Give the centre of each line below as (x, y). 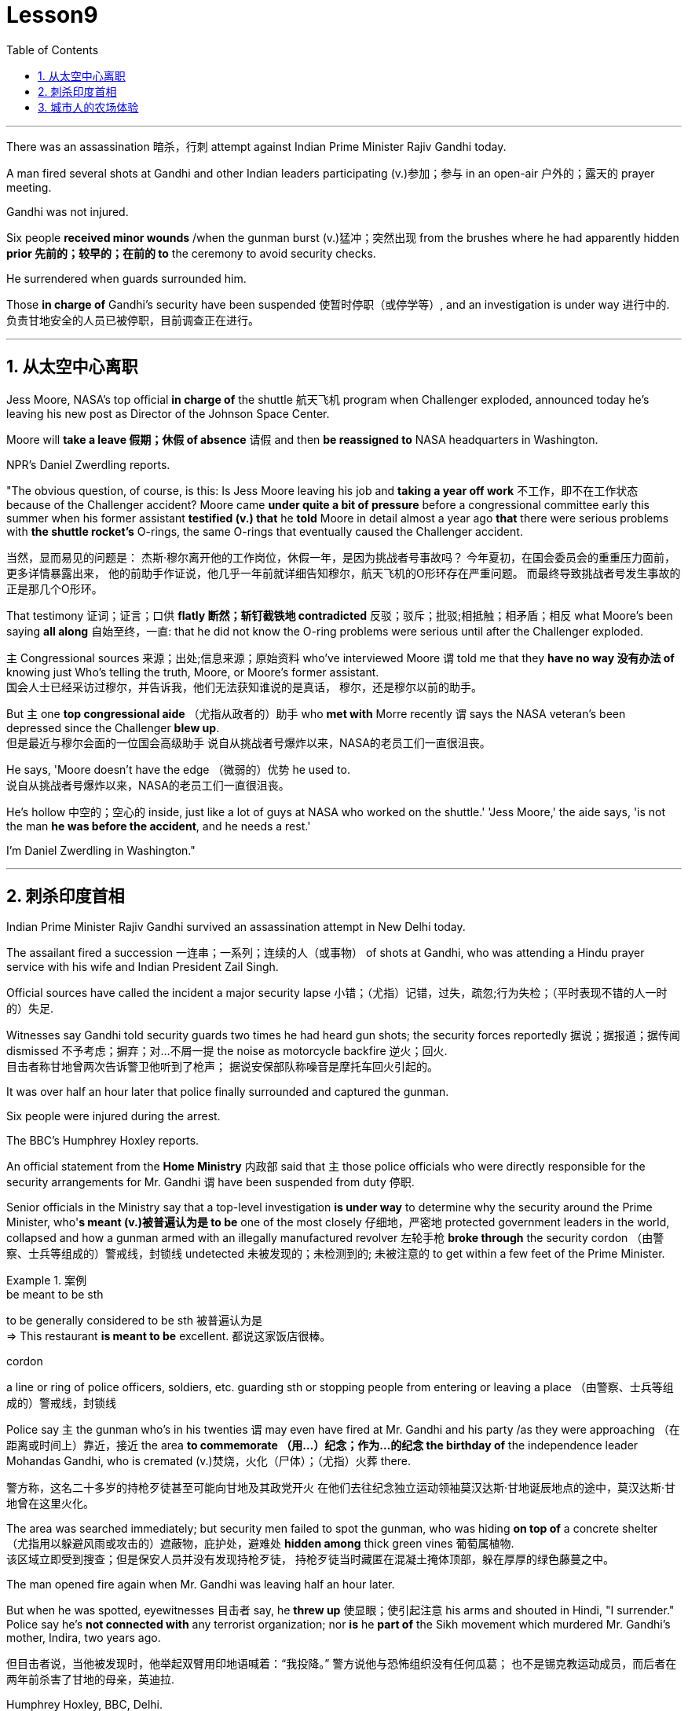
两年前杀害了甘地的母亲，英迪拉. (91, 1680)
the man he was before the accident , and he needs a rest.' (159, 826)
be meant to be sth (55, 1295)
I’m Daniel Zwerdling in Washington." (101, 850)
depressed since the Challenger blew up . (113, 727)
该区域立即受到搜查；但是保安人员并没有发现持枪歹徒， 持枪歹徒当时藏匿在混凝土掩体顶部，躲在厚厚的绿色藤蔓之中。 (310, 1559)
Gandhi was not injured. (68, 211)
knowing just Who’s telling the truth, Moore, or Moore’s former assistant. (193, 672)
